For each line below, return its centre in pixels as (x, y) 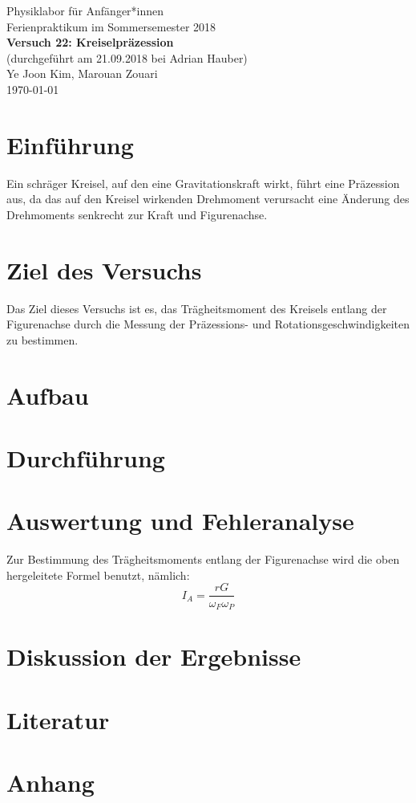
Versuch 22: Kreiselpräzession (90, 42)
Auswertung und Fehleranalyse (180, 521)
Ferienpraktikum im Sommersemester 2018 (111, 26)
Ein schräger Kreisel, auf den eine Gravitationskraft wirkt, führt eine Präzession (203, 183)
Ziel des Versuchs (104, 269)
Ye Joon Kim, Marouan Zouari (82, 73)
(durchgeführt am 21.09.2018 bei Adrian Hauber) (127, 57)
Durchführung (86, 457)
